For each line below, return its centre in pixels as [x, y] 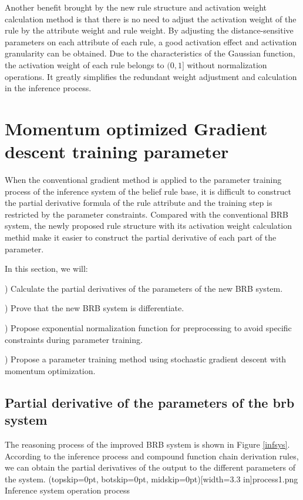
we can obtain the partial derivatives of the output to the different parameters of [150, 467]
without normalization [227, 64]
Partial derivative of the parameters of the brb [150, 402]
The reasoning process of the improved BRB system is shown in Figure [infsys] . [147, 444]
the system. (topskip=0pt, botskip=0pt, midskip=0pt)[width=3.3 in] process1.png [151, 479]
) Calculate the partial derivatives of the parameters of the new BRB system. [144, 288]
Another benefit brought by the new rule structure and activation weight [136, 7]
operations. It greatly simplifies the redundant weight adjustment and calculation [151, 76]
